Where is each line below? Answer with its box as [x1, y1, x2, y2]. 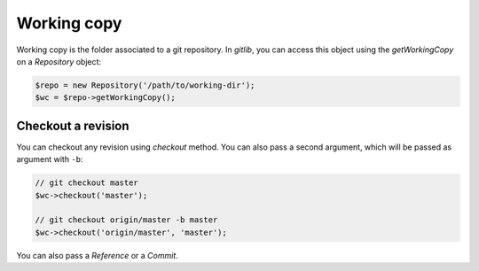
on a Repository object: [16, 56, 102, 66]
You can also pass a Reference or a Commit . [16, 250, 179, 260]
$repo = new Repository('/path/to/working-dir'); [35, 80, 255, 90]
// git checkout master [35, 178, 139, 188]
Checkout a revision [16, 118, 130, 133]
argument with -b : [16, 154, 83, 165]
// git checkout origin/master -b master [35, 215, 218, 225]
